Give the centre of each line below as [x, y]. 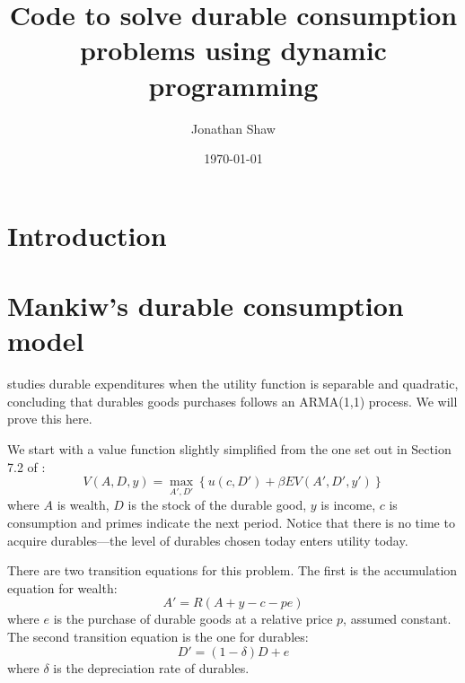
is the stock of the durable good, [217, 505]
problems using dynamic [233, 50]
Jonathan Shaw [233, 128]
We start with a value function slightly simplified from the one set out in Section [229, 448]
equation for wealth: [62, 587]
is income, [348, 505]
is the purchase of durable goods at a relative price [193, 619]
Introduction [87, 235]
